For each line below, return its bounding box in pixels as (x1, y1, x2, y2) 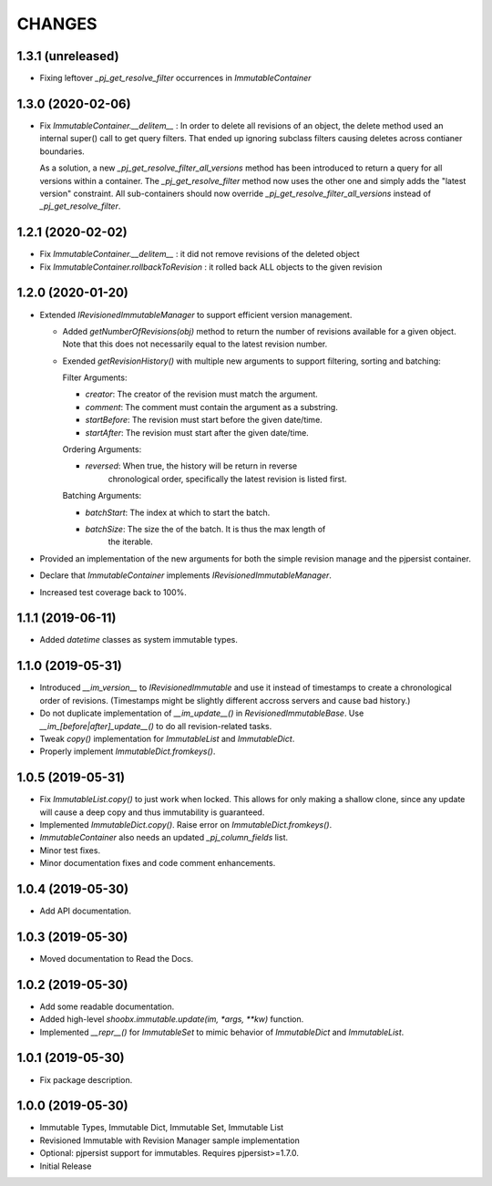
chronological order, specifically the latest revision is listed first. (108, 473, 347, 484)
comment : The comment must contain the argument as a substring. (85, 401, 339, 412)
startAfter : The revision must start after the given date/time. (85, 427, 309, 438)
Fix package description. (39, 1074, 133, 1085)
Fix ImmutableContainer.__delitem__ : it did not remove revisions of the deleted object (39, 249, 360, 260)
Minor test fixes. (39, 844, 100, 856)
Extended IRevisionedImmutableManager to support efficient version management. (39, 309, 353, 320)
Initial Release (39, 1160, 92, 1171)
